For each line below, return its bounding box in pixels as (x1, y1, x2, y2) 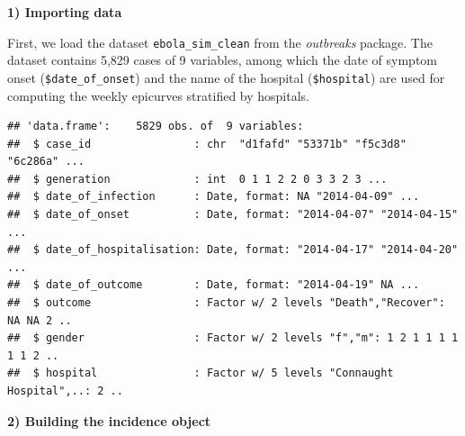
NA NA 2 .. (7, 313, 72, 327)
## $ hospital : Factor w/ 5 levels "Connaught (7, 367, 394, 380)
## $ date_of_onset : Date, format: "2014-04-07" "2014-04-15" (7, 208, 459, 222)
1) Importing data (7, 3, 122, 21)
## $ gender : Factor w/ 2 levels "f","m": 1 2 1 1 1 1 (7, 332, 459, 345)
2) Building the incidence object (7, 411, 211, 430)
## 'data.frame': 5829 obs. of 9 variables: (7, 120, 304, 133)
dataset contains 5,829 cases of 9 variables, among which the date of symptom (7, 50, 438, 69)
